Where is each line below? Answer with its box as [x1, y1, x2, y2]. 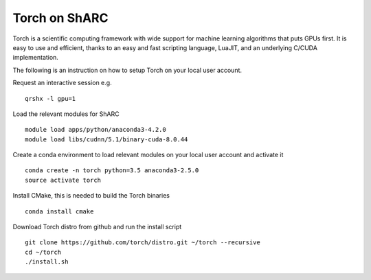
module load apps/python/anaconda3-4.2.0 [25, 126, 166, 134]
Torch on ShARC [12, 10, 109, 25]
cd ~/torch [25, 248, 62, 256]
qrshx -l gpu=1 [25, 95, 76, 102]
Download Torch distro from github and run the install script [12, 223, 182, 231]
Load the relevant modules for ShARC [12, 110, 120, 118]
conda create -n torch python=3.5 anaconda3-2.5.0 [25, 167, 199, 174]
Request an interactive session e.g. [12, 79, 113, 87]
